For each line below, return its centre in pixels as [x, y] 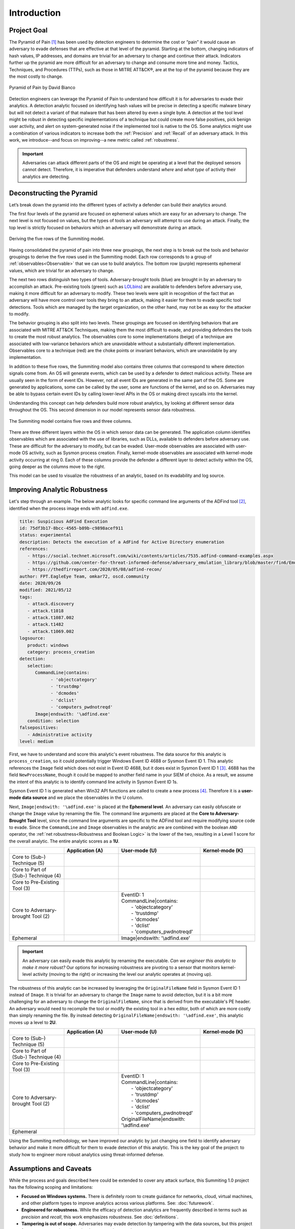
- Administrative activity [60, 734]
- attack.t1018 [45, 611]
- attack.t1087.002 [51, 618]
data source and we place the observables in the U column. [83, 798]
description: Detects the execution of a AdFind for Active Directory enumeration [122, 542]
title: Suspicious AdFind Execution [64, 521]
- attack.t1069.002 [51, 631]
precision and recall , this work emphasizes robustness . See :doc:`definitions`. [100, 1217]
